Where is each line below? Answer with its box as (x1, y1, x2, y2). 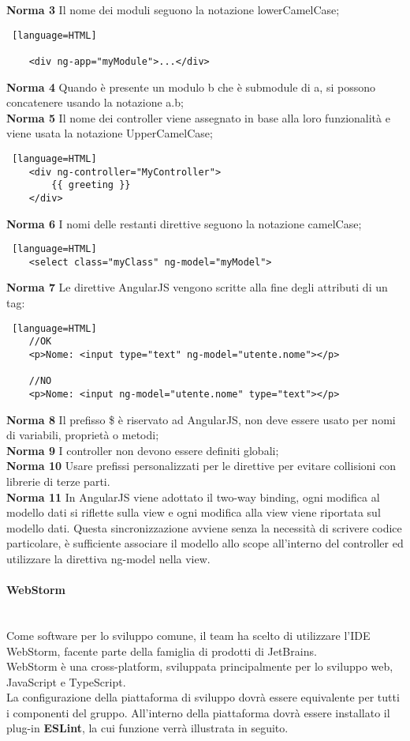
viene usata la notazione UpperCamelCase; (6, 125, 213, 141)
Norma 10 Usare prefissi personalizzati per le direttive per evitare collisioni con (6, 457, 397, 474)
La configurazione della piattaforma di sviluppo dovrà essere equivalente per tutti (6, 689, 400, 705)
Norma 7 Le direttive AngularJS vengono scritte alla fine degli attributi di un (6, 279, 388, 295)
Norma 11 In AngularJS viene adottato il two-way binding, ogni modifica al (6, 488, 380, 505)
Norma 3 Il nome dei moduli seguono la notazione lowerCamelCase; (6, 2, 340, 17)
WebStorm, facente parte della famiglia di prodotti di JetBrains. (6, 642, 317, 659)
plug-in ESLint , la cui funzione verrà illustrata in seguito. (6, 720, 289, 736)
